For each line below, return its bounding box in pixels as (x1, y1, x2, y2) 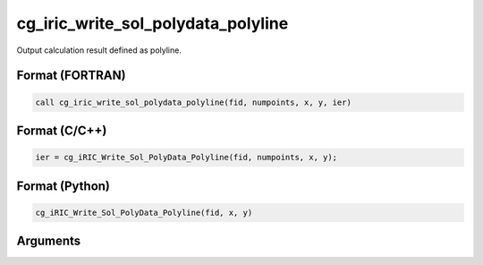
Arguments (16, 234, 81, 249)
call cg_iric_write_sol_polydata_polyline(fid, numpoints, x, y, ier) (35, 97, 352, 107)
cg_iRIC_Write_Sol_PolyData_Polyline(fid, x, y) (35, 207, 253, 218)
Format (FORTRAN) (16, 68, 126, 83)
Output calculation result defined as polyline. (16, 45, 182, 56)
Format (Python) (16, 178, 111, 193)
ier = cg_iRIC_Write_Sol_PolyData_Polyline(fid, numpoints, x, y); (35, 152, 338, 163)
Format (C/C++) (16, 123, 107, 138)
